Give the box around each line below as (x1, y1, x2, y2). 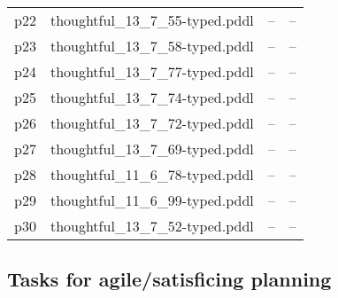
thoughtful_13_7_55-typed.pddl (50, 10, 254, 30)
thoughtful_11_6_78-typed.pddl (50, 164, 254, 184)
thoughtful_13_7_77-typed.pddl (50, 61, 254, 82)
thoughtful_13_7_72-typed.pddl (50, 113, 254, 133)
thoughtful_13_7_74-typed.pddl (50, 87, 254, 107)
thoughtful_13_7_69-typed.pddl (50, 138, 254, 159)
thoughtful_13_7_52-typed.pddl (50, 216, 254, 236)
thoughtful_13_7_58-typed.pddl (50, 35, 254, 56)
